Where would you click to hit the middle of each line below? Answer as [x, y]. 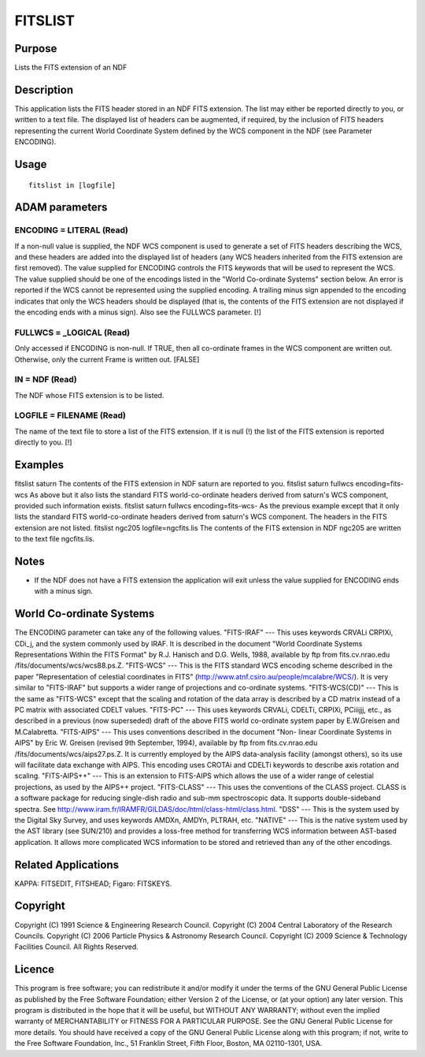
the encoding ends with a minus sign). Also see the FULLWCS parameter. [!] [138, 312]
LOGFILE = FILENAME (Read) [70, 415]
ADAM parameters [61, 208]
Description [44, 89]
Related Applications [67, 864]
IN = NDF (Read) [46, 380]
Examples [39, 465]
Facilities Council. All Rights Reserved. [77, 947]
